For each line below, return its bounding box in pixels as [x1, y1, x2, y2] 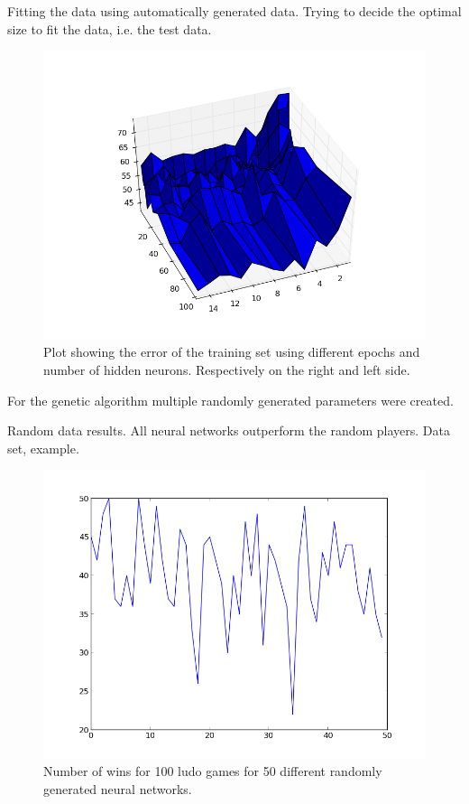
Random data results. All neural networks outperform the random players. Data [7, 421, 450, 440]
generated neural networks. [43, 780, 192, 799]
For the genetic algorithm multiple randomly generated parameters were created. [7, 390, 454, 409]
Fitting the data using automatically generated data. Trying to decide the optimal [7, 2, 462, 20]
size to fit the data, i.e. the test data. [7, 19, 212, 38]
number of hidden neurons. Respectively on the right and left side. [43, 360, 410, 379]
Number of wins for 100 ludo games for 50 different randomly [43, 762, 382, 781]
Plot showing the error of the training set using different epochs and [43, 342, 420, 361]
